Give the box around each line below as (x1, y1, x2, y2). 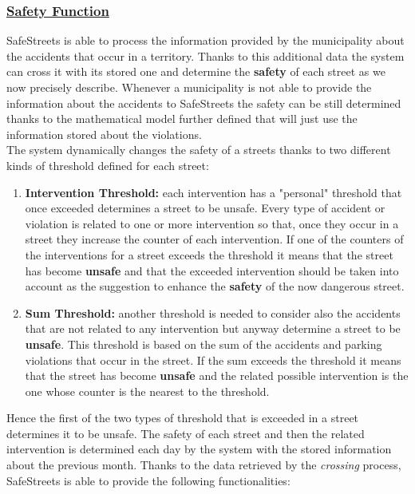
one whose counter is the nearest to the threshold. (25, 382, 270, 399)
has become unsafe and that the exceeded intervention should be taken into (25, 262, 399, 279)
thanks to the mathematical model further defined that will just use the (6, 110, 358, 127)
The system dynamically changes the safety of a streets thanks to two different (6, 141, 391, 158)
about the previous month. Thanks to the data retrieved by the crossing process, (6, 456, 401, 473)
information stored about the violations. (6, 125, 202, 142)
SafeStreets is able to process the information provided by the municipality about (6, 32, 405, 49)
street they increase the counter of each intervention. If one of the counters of (25, 231, 404, 247)
